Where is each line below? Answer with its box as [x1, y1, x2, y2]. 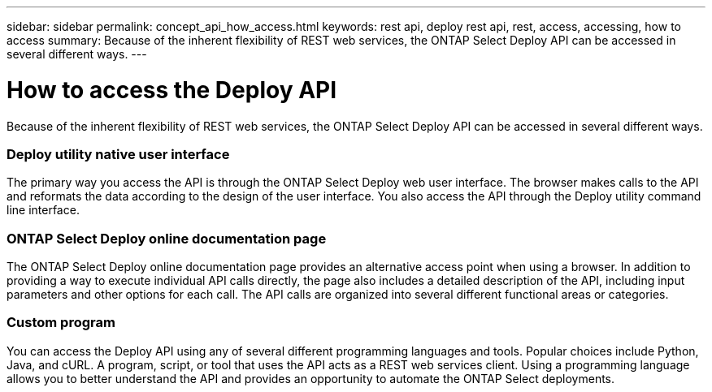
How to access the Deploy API [7, 75, 337, 104]
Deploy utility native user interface [7, 145, 230, 162]
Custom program [7, 314, 115, 331]
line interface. [7, 203, 80, 218]
